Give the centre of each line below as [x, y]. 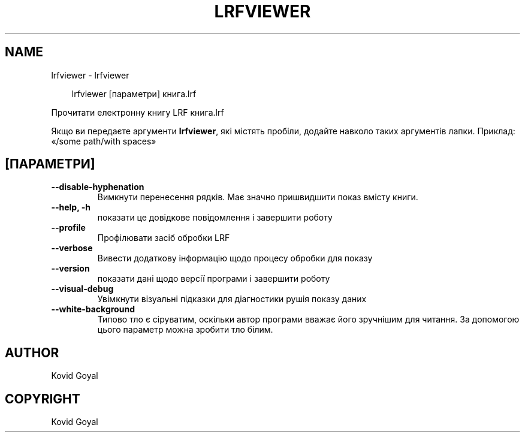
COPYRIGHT [43, 399]
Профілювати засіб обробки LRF [164, 238]
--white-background [93, 309]
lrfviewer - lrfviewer [90, 75]
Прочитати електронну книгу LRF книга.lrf [138, 112]
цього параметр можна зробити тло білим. [185, 330]
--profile [68, 228]
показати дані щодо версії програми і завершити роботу [214, 279]
